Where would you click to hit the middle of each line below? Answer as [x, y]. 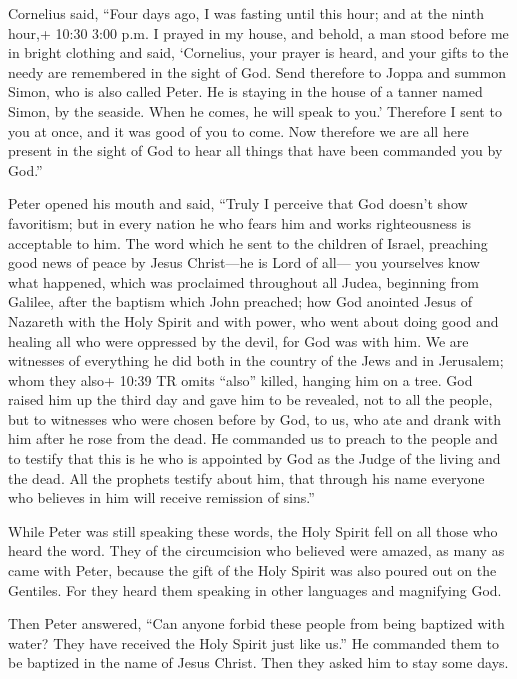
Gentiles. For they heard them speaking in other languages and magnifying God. [255, 589]
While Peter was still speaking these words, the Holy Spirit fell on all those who [253, 530]
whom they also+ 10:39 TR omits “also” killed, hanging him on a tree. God [240, 379]
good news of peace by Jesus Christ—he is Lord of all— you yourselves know [244, 262]
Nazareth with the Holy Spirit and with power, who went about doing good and [253, 320]
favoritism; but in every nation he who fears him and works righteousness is [240, 222]
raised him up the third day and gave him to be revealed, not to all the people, [250, 399]
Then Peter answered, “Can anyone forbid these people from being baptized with [256, 623]
